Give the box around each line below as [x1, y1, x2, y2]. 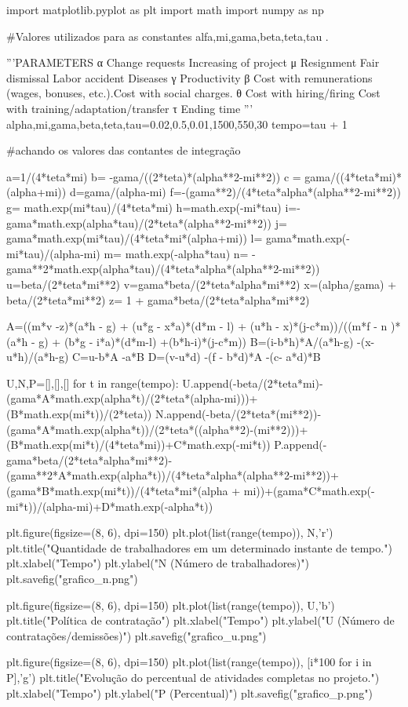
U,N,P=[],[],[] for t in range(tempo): [6, 374, 179, 391]
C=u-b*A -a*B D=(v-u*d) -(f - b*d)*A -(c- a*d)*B [72, 348, 321, 365]
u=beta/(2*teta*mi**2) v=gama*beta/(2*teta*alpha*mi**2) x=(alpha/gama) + [6, 275, 397, 292]
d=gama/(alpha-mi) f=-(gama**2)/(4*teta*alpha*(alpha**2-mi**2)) [69, 184, 401, 200]
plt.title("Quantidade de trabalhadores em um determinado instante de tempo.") [6, 539, 392, 556]
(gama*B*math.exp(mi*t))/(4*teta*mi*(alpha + [6, 483, 241, 499]
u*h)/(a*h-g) [6, 348, 69, 365]
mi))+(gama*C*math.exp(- [243, 483, 375, 499]
